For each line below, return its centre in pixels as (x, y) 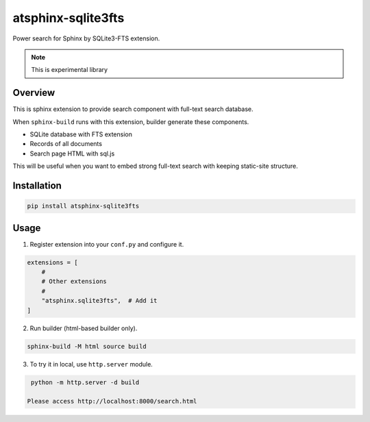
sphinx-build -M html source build (87, 346)
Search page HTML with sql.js (72, 153)
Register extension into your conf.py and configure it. (107, 244)
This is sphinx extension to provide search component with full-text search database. (133, 109)
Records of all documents (66, 144)
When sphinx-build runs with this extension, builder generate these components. (131, 122)
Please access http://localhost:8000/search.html (112, 401)
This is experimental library (70, 70)
